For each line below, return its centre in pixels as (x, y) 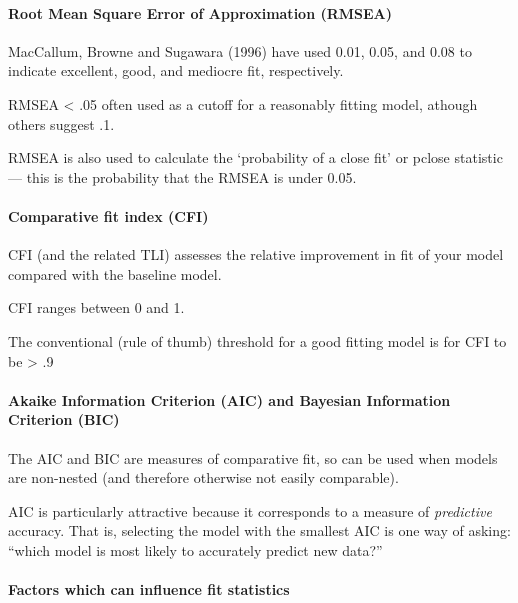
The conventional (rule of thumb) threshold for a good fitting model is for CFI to (257, 340)
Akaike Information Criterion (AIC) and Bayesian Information (229, 399)
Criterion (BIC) (64, 419)
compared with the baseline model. (115, 273)
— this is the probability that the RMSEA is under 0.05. (182, 176)
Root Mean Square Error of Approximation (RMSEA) (200, 12)
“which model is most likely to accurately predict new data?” (195, 549)
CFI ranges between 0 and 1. (96, 307)
